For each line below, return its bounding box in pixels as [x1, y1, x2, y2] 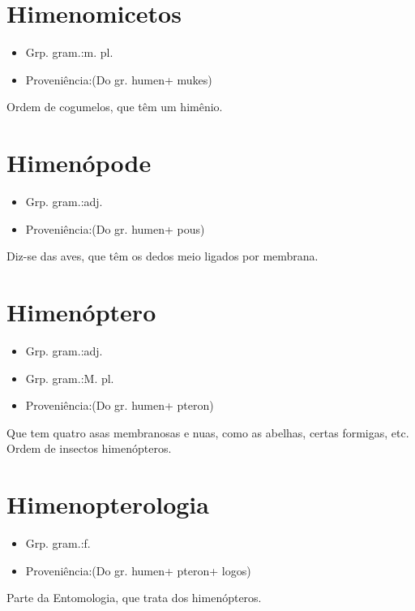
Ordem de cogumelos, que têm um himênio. [6, 98, 223, 115]
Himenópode [6, 146, 152, 179]
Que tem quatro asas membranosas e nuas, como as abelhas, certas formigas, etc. [6, 424, 409, 441]
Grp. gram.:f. [25, 535, 91, 552]
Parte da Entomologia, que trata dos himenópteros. [6, 589, 262, 606]
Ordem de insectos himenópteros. [6, 440, 172, 457]
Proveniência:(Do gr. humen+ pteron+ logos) [25, 562, 251, 579]
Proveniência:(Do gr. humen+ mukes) [25, 71, 212, 88]
